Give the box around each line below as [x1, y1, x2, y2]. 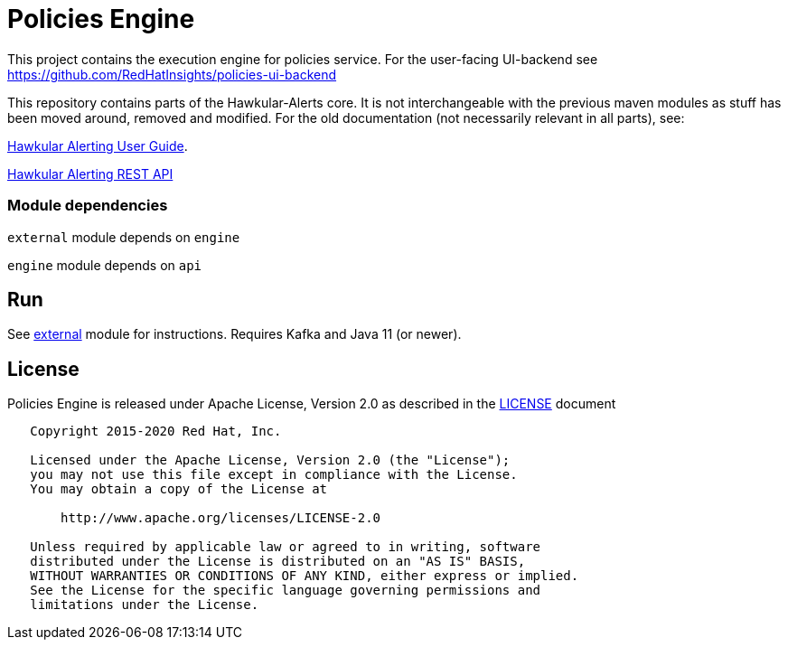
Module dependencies [7, 196, 168, 215]
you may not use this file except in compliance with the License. [30, 467, 518, 483]
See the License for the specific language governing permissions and [30, 583, 541, 598]
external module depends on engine [7, 229, 240, 245]
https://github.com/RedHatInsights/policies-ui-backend [7, 66, 337, 82]
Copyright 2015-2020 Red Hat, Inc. [30, 424, 282, 439]
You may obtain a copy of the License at [30, 482, 328, 497]
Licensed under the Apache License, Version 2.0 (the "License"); [30, 453, 511, 468]
